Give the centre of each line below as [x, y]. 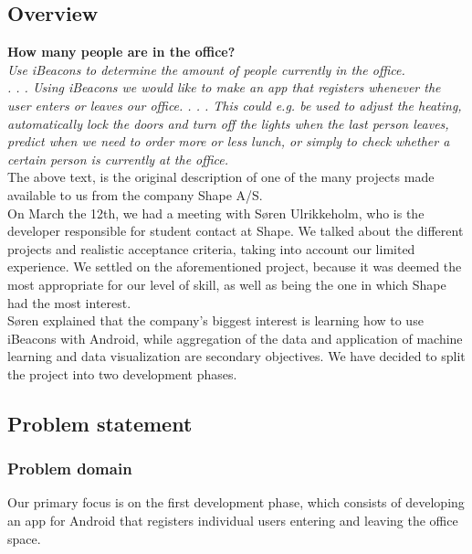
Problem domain [70, 469]
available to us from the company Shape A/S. [135, 194]
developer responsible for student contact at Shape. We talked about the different [236, 231]
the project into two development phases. [122, 373]
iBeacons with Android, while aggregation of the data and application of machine [235, 338]
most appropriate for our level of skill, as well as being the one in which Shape [227, 284]
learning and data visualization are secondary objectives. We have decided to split [236, 356]
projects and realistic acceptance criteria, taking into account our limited [211, 248]
